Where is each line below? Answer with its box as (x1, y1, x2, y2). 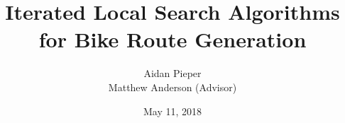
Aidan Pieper (143, 66, 202, 81)
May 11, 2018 (143, 103, 202, 118)
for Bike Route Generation (38, 25, 307, 54)
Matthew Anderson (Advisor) (108, 79, 237, 94)
